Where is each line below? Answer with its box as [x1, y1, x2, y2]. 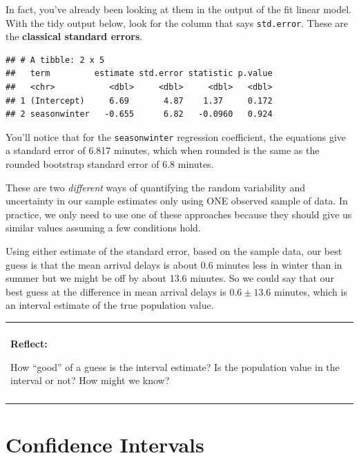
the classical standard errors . [6, 29, 143, 44]
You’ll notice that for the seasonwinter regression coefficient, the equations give [6, 129, 347, 144]
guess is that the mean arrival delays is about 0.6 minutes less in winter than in [6, 257, 342, 271]
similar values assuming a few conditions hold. [6, 220, 201, 235]
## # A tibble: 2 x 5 [6, 55, 105, 65]
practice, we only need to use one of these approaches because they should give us [6, 207, 352, 221]
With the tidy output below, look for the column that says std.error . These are [6, 15, 349, 30]
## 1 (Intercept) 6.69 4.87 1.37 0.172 [6, 95, 273, 106]
